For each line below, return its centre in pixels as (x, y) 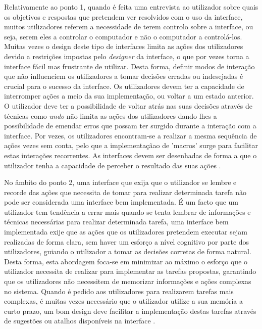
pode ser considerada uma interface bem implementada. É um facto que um (121, 202)
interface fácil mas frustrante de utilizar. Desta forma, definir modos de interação (129, 66)
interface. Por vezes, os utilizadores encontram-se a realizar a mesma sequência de (130, 135)
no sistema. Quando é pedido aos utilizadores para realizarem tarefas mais (119, 291)
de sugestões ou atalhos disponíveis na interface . (80, 321)
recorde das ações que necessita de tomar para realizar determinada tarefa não (125, 192)
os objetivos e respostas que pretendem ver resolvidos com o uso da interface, (123, 16)
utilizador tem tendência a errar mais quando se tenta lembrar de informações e (127, 211)
